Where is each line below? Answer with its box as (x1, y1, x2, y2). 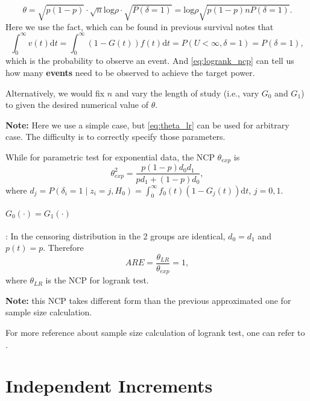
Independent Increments (5, 373, 213, 398)
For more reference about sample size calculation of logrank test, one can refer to (5, 326, 305, 338)
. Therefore (43, 241, 84, 254)
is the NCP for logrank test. (45, 274, 149, 286)
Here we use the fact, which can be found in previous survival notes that (5, 20, 274, 33)
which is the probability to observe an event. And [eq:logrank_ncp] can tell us (5, 54, 294, 67)
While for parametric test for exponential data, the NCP (5, 151, 215, 163)
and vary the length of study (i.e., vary (115, 86, 259, 99)
